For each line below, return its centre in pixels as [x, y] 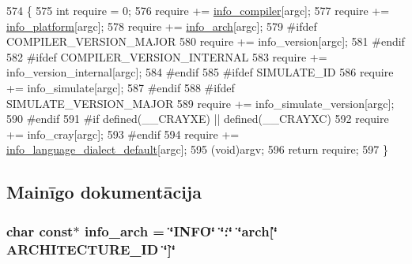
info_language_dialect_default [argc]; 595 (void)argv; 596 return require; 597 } [197, 149]
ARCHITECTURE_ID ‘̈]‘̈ [91, 249]
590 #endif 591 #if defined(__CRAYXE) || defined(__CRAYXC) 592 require [198, 119]
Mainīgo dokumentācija [104, 192]
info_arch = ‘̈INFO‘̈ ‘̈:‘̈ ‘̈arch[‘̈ [181, 231]
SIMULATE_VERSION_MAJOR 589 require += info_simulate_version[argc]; [200, 103]
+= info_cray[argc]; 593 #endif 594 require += [123, 134]
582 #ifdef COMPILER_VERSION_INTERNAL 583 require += [167, 56]
